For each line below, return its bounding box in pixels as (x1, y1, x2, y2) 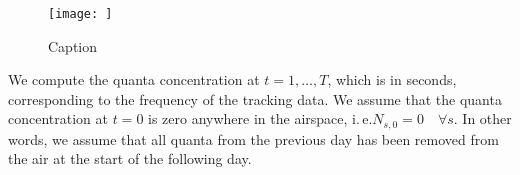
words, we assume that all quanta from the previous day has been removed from (8, 128, 499, 149)
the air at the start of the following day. (8, 148, 252, 169)
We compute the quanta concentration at (8, 69, 260, 90)
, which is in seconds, (327, 69, 457, 90)
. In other (453, 108, 512, 129)
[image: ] (48, 7, 113, 21)
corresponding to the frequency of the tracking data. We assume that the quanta (8, 88, 502, 109)
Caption (48, 35, 98, 56)
